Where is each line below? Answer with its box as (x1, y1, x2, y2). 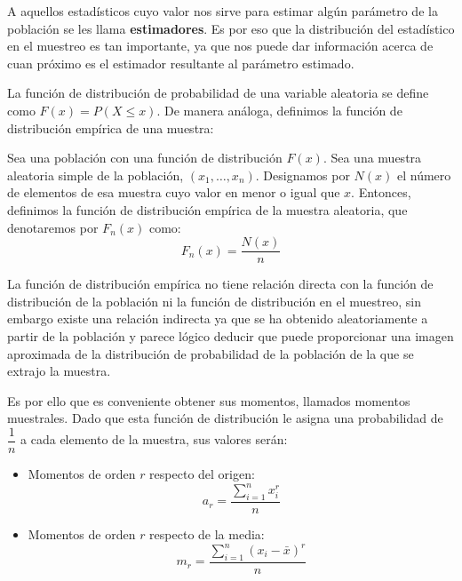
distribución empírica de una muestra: (7, 118, 214, 137)
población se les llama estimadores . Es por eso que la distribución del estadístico (7, 19, 455, 37)
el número (397, 165, 451, 184)
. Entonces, (351, 183, 411, 202)
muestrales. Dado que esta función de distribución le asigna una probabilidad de (7, 409, 443, 427)
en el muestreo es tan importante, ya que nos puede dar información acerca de (7, 36, 434, 55)
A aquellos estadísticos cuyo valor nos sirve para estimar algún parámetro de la (7, 2, 438, 20)
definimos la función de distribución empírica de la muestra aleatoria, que (7, 200, 408, 219)
